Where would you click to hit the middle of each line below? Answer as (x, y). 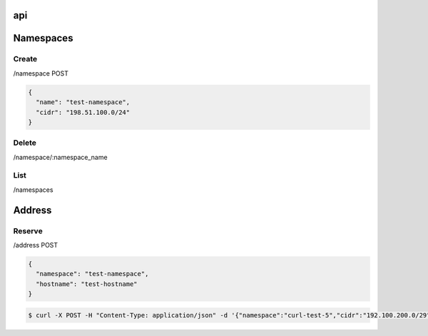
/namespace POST (41, 73)
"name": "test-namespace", (83, 102)
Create (25, 59)
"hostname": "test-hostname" (87, 284)
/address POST (36, 245)
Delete (25, 143)
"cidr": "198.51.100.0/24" (83, 112)
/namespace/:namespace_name (60, 157)
